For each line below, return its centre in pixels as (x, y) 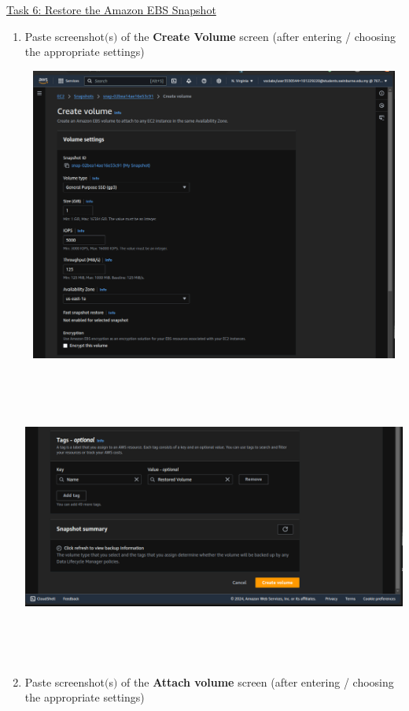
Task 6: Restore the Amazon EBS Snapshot (111, 9)
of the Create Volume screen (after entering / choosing (258, 36)
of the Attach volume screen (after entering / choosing (258, 681)
